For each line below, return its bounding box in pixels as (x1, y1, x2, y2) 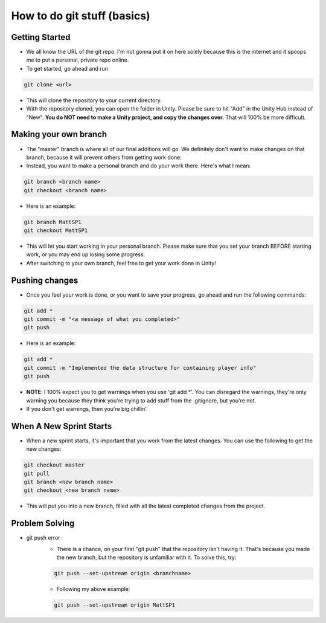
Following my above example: (56, 586, 130, 593)
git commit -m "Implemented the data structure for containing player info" (24, 364, 257, 371)
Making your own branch (11, 129, 107, 140)
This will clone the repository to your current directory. (26, 97, 162, 104)
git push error (26, 534, 60, 541)
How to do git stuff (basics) (11, 9, 150, 22)
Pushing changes (11, 275, 78, 285)
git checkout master (24, 462, 85, 468)
